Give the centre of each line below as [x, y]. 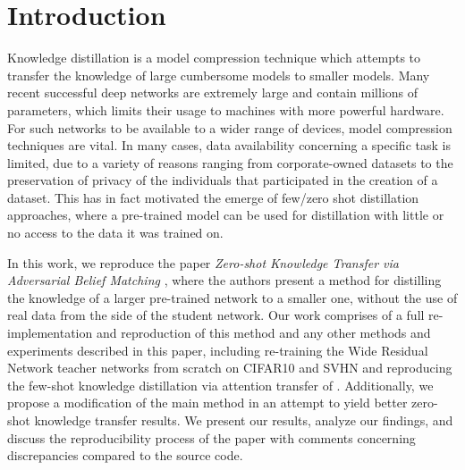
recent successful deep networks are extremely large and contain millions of [213, 92]
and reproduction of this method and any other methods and [263, 333]
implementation [50, 333]
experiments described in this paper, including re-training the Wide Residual [218, 350]
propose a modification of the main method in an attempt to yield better [207, 403]
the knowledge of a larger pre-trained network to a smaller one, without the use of [232, 297]
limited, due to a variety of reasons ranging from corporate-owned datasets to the [230, 162]
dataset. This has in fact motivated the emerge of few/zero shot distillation [213, 197]
